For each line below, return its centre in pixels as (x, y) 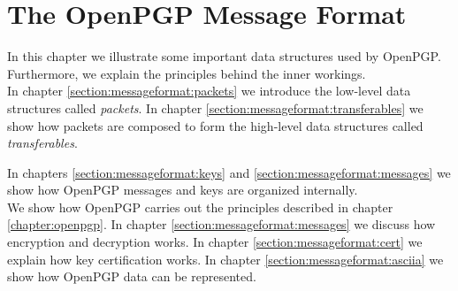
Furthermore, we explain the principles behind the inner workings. (187, 73)
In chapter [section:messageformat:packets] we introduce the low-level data (209, 91)
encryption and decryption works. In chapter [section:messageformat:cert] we (215, 242)
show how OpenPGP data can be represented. (132, 276)
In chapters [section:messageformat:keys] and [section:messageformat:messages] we (229, 172)
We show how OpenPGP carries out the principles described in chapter (200, 207)
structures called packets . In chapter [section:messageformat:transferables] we (215, 107)
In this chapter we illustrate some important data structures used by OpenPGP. (224, 56)
